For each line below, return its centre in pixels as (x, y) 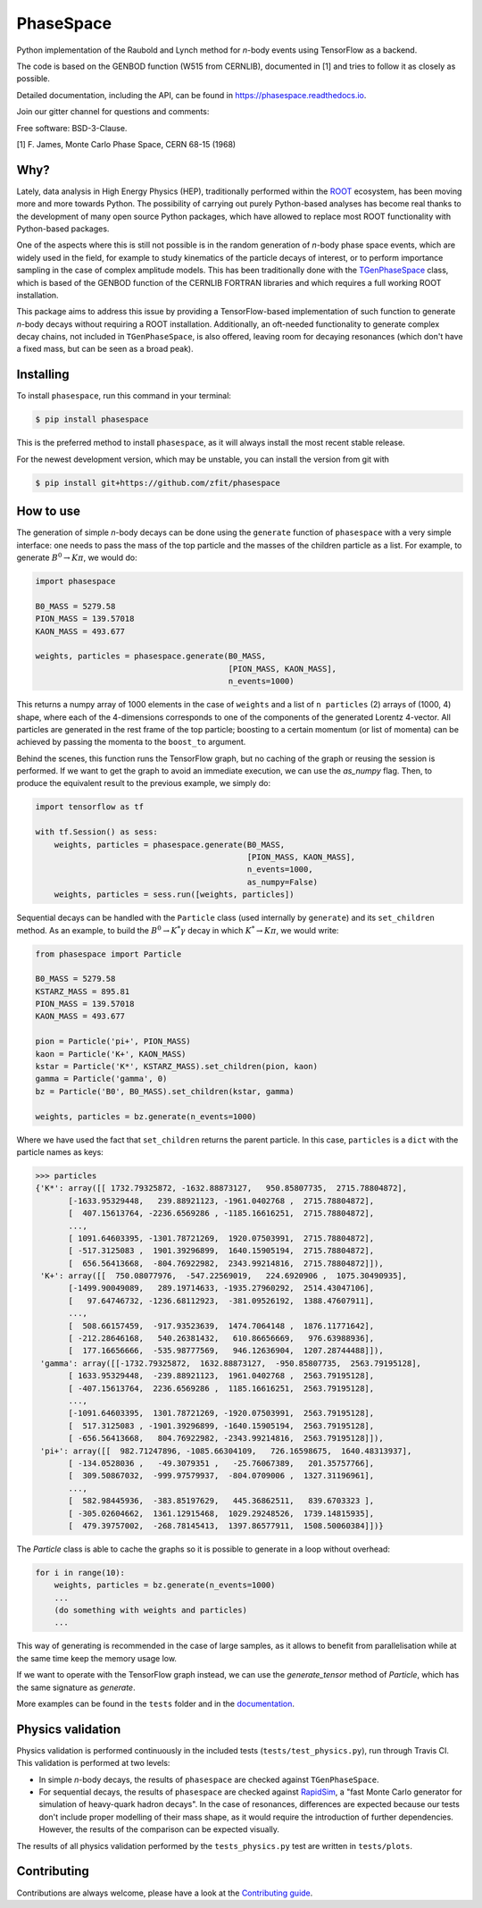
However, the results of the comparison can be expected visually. (159, 1829)
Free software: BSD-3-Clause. (72, 128)
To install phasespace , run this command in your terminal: (124, 396)
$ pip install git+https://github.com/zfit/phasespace (158, 483)
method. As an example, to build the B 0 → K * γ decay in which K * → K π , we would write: (178, 929)
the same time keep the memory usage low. (97, 1658)
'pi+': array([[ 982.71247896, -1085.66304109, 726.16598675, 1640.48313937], (226, 1451)
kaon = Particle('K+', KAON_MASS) (111, 1054)
